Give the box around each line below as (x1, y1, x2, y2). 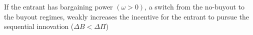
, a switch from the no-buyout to (144, 1, 245, 11)
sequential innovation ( (4, 21, 74, 31)
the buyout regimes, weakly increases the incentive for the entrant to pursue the (4, 11, 249, 21)
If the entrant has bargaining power (4, 1, 113, 11)
